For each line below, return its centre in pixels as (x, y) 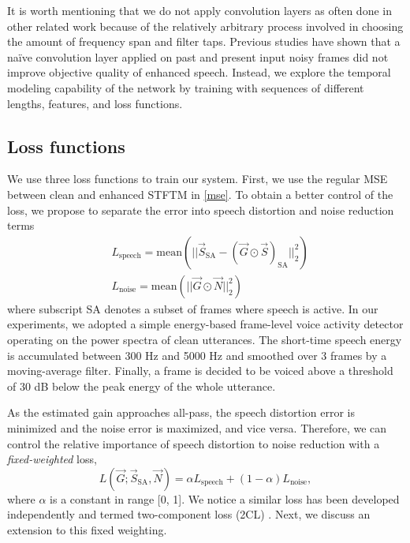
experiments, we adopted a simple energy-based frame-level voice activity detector (205, 324)
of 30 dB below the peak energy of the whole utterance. (142, 386)
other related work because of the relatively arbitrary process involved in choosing (205, 26)
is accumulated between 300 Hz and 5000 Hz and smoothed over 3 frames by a (197, 355)
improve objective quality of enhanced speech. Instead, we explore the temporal (199, 72)
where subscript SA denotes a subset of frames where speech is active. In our (193, 308)
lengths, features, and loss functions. (95, 103)
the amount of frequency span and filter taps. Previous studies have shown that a (204, 41)
